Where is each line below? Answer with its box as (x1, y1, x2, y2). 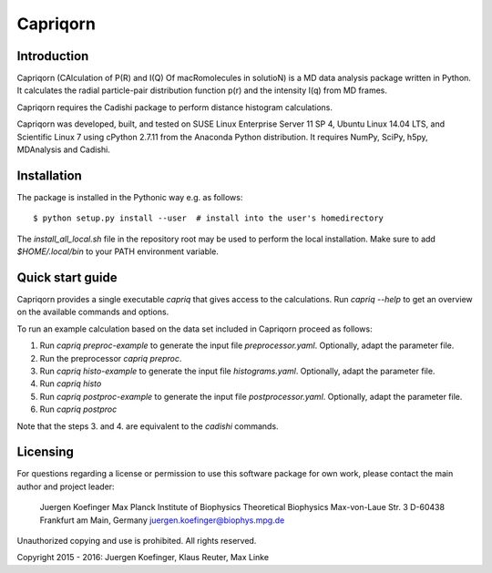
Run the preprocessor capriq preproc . (39, 353, 182, 363)
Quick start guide (16, 270, 118, 285)
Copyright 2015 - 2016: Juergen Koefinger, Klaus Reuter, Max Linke (16, 552, 269, 563)
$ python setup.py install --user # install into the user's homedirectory (33, 213, 384, 223)
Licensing (16, 445, 75, 460)
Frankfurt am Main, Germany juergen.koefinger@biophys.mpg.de (39, 515, 285, 526)
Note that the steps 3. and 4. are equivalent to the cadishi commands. (16, 420, 279, 432)
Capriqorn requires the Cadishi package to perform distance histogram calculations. (16, 101, 333, 113)
